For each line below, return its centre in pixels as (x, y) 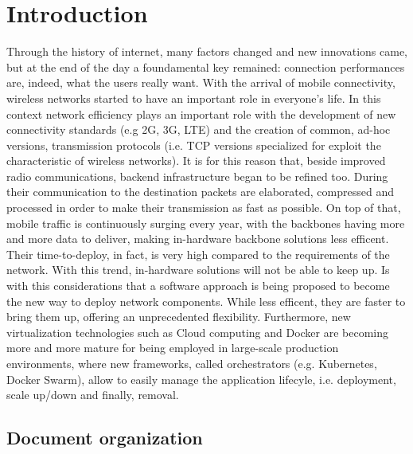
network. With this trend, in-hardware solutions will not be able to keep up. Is (198, 270)
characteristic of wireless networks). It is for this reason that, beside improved (196, 160)
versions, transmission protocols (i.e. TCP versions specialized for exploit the (194, 145)
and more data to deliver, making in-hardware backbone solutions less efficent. (198, 239)
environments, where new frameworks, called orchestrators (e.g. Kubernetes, (192, 363)
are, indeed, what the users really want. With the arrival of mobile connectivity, (201, 82)
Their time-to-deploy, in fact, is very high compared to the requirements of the (198, 254)
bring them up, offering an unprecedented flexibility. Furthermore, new (179, 317)
